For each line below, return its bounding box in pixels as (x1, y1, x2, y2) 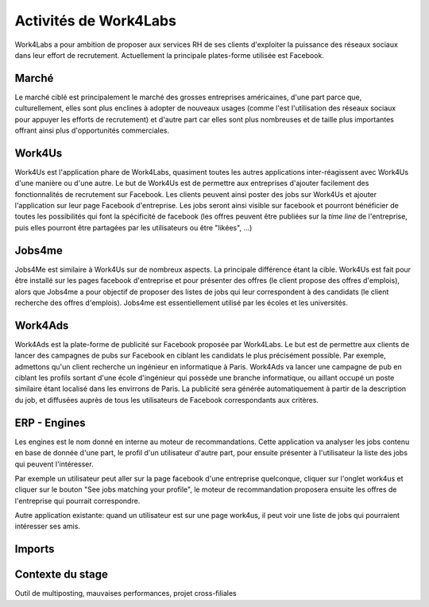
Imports (14, 543, 55, 556)
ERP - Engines (14, 416, 87, 429)
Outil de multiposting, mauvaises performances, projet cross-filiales (14, 589, 238, 598)
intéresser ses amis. (14, 521, 81, 532)
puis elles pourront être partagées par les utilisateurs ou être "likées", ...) (14, 222, 253, 232)
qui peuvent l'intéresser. (14, 459, 95, 469)
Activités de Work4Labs (14, 12, 176, 29)
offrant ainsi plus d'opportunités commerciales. (14, 126, 170, 135)
